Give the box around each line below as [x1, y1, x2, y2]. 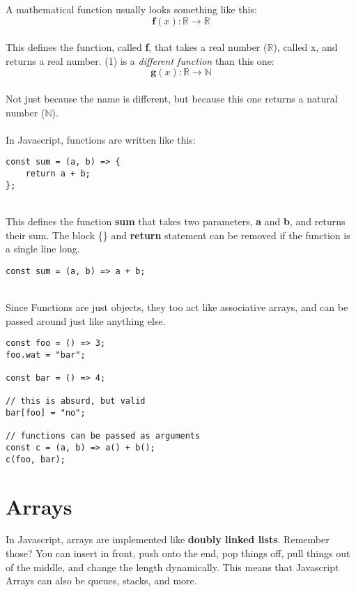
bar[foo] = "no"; [6, 408, 86, 418]
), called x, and [273, 40, 338, 54]
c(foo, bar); [6, 454, 65, 464]
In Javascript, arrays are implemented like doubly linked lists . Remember [6, 532, 330, 547]
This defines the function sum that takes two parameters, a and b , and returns [6, 213, 346, 228]
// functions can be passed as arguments [6, 431, 201, 441]
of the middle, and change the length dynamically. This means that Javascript [6, 559, 339, 574]
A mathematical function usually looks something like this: [6, 2, 257, 16]
